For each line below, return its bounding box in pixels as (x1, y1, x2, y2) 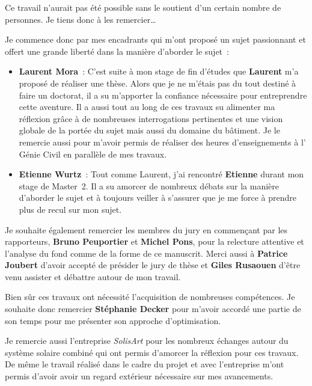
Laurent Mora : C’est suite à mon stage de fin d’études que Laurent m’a (19, 65, 299, 78)
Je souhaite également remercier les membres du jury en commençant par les (5, 223, 288, 236)
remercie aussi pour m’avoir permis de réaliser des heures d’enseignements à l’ (19, 135, 306, 148)
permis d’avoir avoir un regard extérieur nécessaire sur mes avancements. (5, 370, 274, 382)
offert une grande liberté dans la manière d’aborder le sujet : (5, 44, 229, 57)
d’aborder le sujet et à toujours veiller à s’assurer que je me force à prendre (19, 191, 296, 204)
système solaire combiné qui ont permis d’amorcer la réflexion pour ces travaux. (5, 346, 299, 358)
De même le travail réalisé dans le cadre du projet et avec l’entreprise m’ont (5, 358, 284, 370)
